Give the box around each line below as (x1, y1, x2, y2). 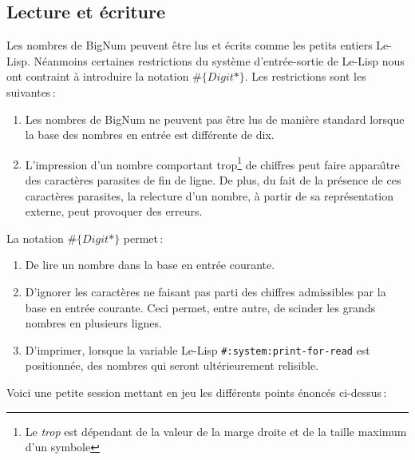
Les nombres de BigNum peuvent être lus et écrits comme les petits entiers (6, 37, 373, 54)
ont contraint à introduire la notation (6, 68, 189, 85)
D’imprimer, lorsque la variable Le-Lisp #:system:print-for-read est (25, 341, 370, 358)
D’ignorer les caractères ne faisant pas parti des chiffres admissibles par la (25, 283, 386, 299)
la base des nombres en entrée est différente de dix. (25, 126, 275, 143)
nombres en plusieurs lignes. (25, 315, 162, 331)
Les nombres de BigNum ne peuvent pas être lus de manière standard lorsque (25, 110, 405, 127)
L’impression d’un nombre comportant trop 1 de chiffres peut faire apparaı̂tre (25, 153, 400, 172)
